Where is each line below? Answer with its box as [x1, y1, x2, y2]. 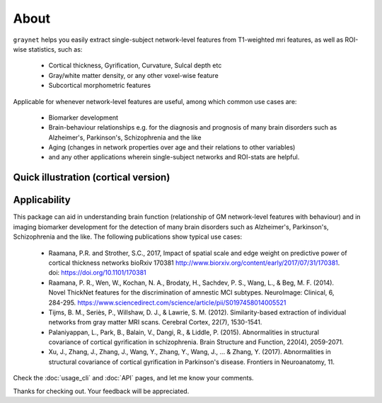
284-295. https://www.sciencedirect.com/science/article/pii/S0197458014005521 [48, 298, 286, 307]
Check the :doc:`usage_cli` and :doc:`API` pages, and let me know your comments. [13, 374, 254, 382]
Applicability [13, 194, 71, 206]
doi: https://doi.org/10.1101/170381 [48, 268, 146, 277]
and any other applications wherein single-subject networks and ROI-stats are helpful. [48, 153, 300, 161]
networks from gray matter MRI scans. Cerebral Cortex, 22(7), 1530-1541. [48, 318, 262, 327]
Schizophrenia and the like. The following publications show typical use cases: [13, 232, 243, 241]
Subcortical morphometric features [48, 81, 151, 90]
